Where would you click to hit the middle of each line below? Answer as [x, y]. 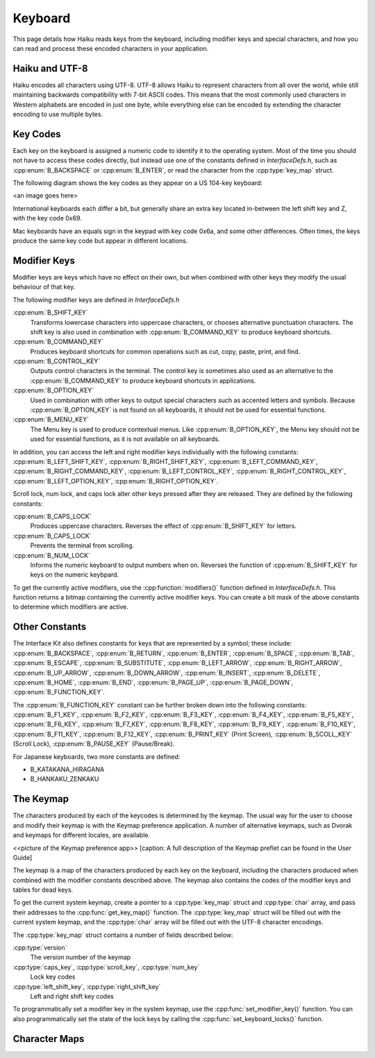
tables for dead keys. [43, 890]
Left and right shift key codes [72, 996]
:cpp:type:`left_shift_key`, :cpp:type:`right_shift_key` [87, 986]
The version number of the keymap [81, 957]
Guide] [23, 857]
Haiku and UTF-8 [50, 69]
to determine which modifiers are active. [70, 607]
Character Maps [49, 1039]
